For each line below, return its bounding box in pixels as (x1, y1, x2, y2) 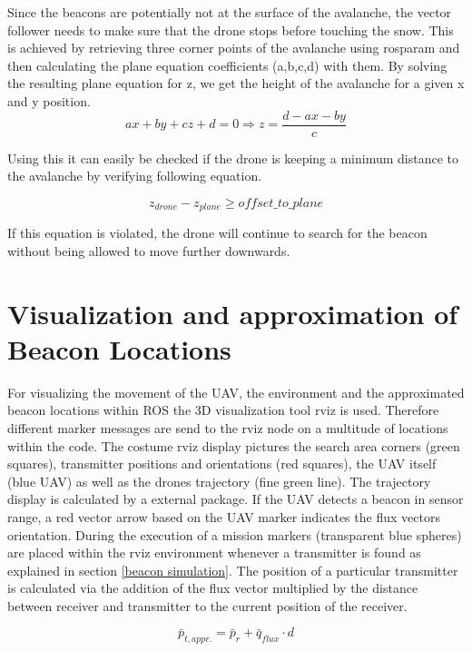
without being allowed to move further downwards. (7, 241, 290, 260)
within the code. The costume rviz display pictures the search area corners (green (7, 436, 460, 455)
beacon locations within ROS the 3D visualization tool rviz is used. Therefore (7, 400, 439, 419)
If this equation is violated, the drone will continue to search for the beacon (7, 223, 428, 242)
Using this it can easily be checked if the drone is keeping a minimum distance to (7, 148, 458, 167)
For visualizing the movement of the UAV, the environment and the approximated (7, 382, 465, 401)
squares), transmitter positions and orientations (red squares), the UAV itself (7, 454, 437, 473)
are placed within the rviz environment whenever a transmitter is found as (7, 543, 421, 562)
